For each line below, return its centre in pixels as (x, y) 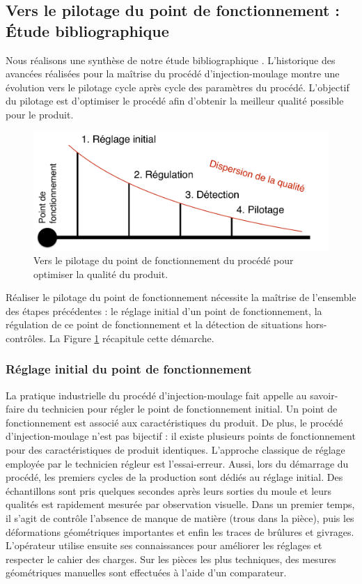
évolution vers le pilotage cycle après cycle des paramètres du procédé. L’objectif (178, 87)
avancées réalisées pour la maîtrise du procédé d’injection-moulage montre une (173, 74)
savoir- (324, 395)
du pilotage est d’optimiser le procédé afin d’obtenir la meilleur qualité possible (175, 101)
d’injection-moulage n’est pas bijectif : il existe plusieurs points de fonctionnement (181, 436)
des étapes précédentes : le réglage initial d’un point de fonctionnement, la (164, 310)
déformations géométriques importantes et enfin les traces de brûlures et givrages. (180, 531)
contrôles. (26, 338)
